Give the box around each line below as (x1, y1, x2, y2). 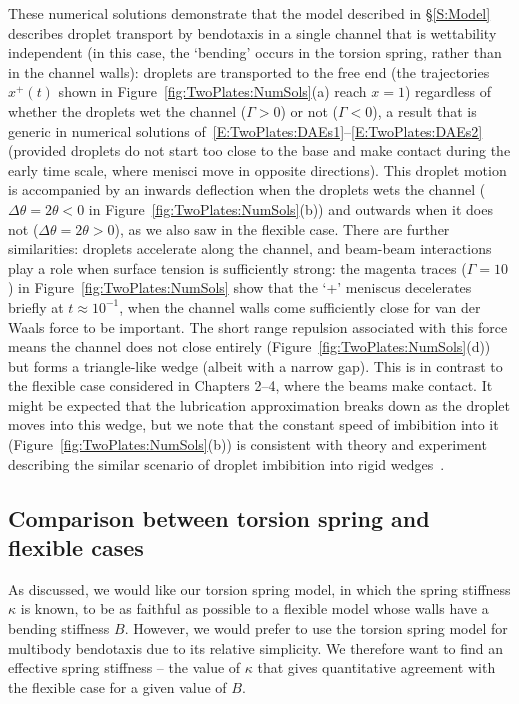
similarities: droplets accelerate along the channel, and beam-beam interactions (8, 238, 492, 259)
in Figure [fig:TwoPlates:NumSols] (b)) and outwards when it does (88, 198, 493, 219)
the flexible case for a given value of (8, 676, 227, 697)
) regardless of (404, 81, 492, 102)
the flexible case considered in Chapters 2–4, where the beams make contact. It (8, 375, 493, 396)
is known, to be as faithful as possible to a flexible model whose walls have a (20, 598, 489, 619)
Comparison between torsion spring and (8, 502, 430, 533)
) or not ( (280, 100, 339, 121)
